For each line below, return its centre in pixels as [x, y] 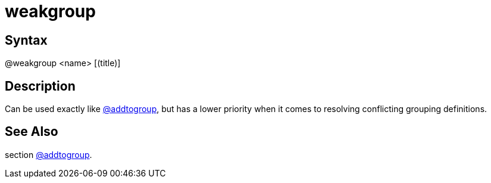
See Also [32, 132]
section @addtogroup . [49, 154]
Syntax [26, 40]
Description [40, 86]
